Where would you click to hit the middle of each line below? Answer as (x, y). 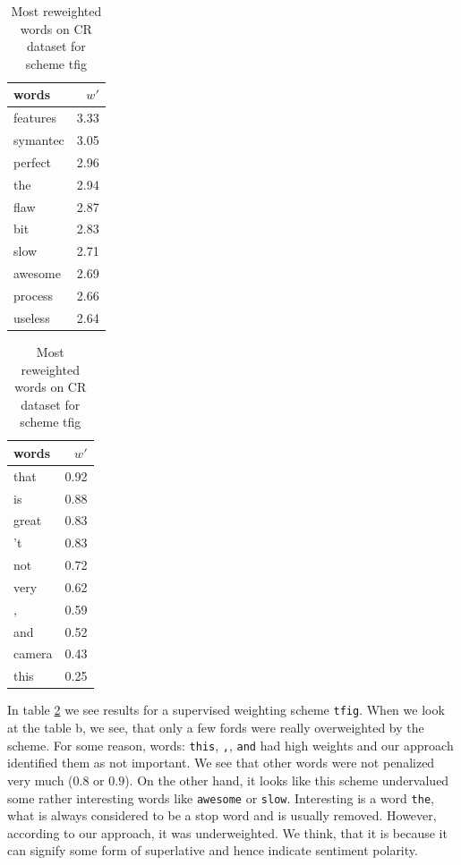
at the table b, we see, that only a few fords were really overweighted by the (216, 728)
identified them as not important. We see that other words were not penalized (221, 763)
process (34, 295)
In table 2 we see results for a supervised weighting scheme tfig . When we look (226, 710)
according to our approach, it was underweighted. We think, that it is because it (227, 832)
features (35, 118)
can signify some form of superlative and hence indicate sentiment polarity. (213, 850)
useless (32, 317)
